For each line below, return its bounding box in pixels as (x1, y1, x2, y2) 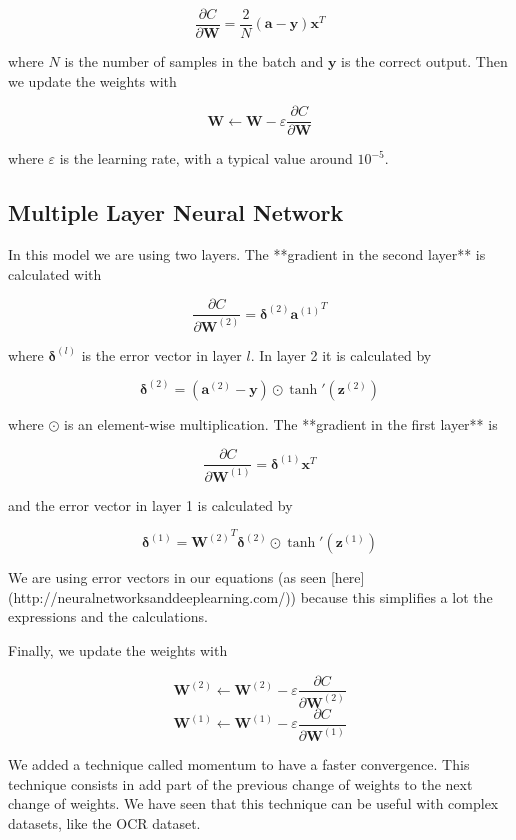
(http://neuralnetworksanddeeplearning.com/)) (8, 586, 297, 607)
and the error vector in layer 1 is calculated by (8, 494, 293, 515)
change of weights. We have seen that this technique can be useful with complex (8, 793, 499, 814)
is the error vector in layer (81, 344, 242, 365)
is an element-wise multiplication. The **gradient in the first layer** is (64, 413, 498, 434)
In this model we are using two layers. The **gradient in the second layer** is (8, 244, 486, 265)
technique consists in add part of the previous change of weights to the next (8, 773, 473, 794)
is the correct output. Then (341, 51, 508, 72)
